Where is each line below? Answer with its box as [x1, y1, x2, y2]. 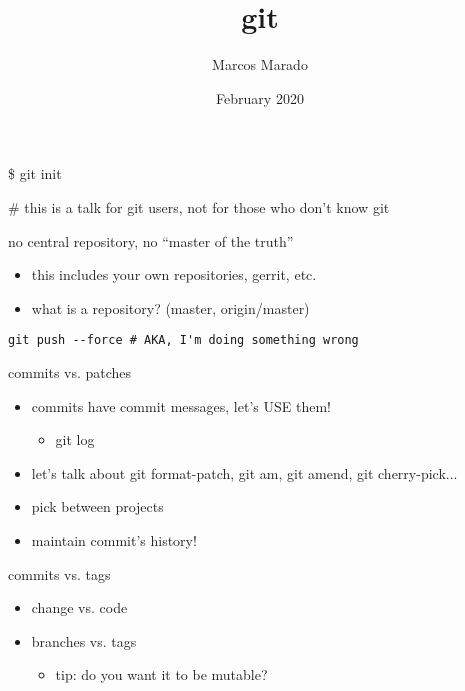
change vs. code [31, 597, 128, 618]
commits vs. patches [8, 361, 132, 382]
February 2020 [216, 87, 304, 108]
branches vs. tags [31, 630, 137, 651]
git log [55, 429, 95, 450]
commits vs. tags [8, 563, 111, 584]
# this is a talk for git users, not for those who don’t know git [8, 196, 390, 217]
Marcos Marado [212, 54, 308, 75]
